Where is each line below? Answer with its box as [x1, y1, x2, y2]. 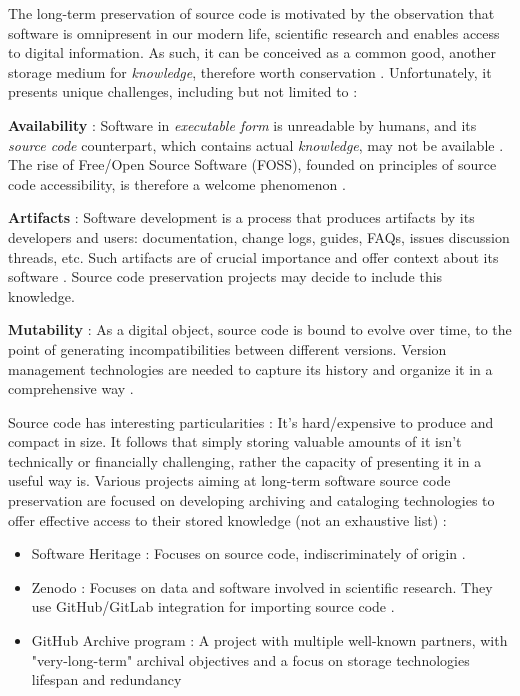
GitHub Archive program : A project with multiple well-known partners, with [31, 630, 508, 651]
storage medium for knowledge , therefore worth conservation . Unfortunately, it [8, 61, 492, 82]
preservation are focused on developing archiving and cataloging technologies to [8, 490, 495, 511]
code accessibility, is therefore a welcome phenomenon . [8, 173, 346, 194]
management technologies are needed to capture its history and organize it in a [8, 358, 493, 379]
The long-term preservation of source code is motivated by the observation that [8, 3, 495, 23]
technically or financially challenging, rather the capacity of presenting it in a [8, 450, 482, 471]
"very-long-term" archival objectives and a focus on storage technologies [31, 649, 470, 670]
